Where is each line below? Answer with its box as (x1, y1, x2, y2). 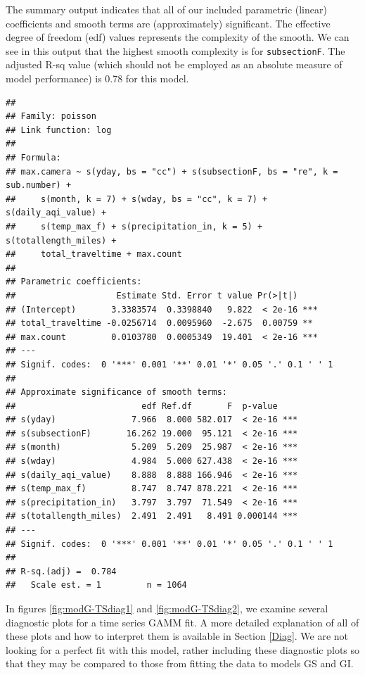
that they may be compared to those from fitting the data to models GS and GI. (6, 656, 354, 671)
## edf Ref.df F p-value (6, 400, 278, 411)
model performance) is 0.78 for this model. (6, 71, 189, 86)
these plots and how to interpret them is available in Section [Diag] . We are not (6, 629, 349, 643)
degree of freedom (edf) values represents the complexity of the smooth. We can (6, 30, 350, 44)
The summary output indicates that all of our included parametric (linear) (6, 2, 327, 16)
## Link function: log (6, 125, 112, 135)
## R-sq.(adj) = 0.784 (6, 566, 117, 576)
